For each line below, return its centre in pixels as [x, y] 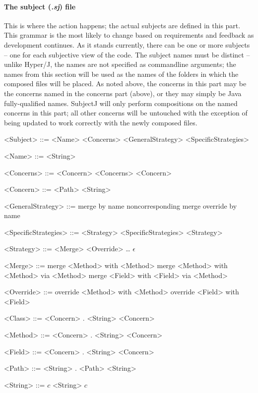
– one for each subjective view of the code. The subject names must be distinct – [127, 54]
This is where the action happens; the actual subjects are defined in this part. [122, 25]
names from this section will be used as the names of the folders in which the [121, 74]
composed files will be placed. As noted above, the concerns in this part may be [125, 84]
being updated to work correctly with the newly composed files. [101, 122]
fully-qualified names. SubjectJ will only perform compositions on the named [121, 103]
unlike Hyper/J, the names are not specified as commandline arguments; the [120, 64]
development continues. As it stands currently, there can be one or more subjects [127, 44]
